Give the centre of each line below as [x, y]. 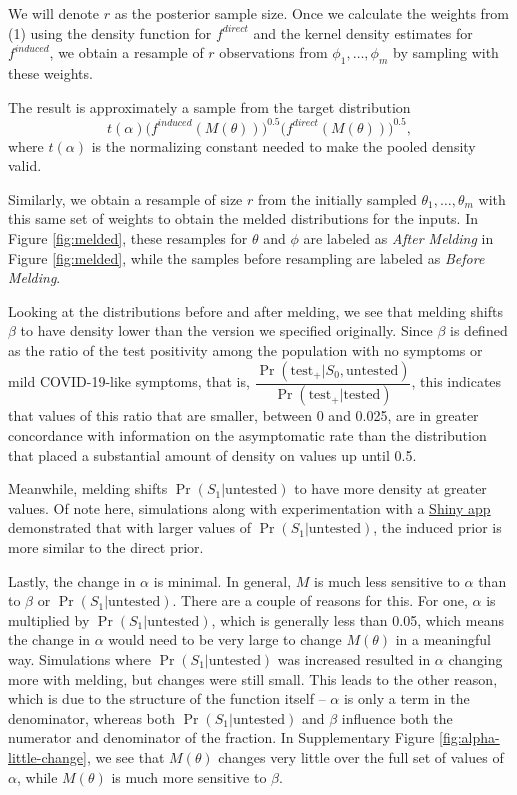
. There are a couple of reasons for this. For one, [320, 600]
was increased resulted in [354, 659]
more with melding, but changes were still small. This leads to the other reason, [253, 678]
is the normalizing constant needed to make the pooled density [283, 145]
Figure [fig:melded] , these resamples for [128, 238]
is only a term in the [406, 698]
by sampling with [446, 52]
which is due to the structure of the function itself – [167, 698]
